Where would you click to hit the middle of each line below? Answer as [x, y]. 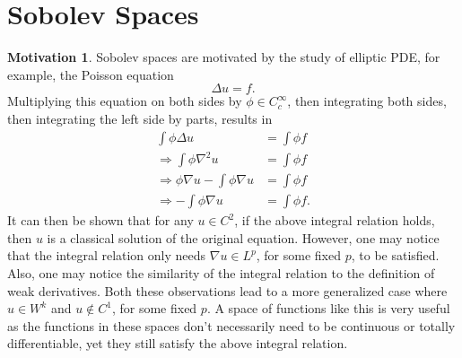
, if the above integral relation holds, [335, 220]
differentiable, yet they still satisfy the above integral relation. [178, 343]
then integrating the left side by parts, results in [140, 118]
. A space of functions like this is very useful [328, 308]
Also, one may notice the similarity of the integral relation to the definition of [221, 272]
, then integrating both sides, [367, 101]
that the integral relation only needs [107, 255]
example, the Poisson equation [91, 74]
